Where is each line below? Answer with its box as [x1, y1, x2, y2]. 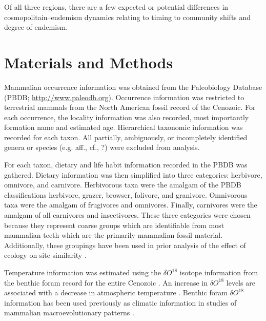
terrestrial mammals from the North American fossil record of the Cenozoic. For [4, 102, 256, 112]
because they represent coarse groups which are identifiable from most [4, 219, 224, 230]
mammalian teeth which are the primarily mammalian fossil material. [4, 230, 223, 240]
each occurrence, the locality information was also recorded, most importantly [4, 111, 249, 122]
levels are [226, 277, 255, 288]
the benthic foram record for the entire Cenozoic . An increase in [4, 277, 208, 288]
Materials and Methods [4, 51, 173, 72]
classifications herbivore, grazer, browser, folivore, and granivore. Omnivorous [4, 189, 248, 200]
